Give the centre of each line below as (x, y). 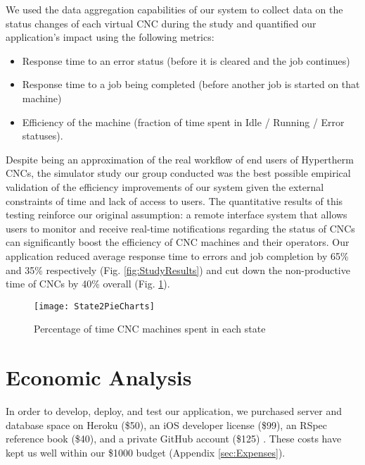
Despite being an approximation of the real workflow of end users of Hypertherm (180, 159)
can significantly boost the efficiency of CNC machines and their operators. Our (178, 242)
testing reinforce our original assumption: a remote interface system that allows (177, 215)
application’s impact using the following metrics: (110, 37)
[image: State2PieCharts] (94, 306)
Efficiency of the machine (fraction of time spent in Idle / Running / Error (183, 122)
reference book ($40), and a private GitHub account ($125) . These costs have (174, 439)
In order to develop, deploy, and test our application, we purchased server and (174, 411)
